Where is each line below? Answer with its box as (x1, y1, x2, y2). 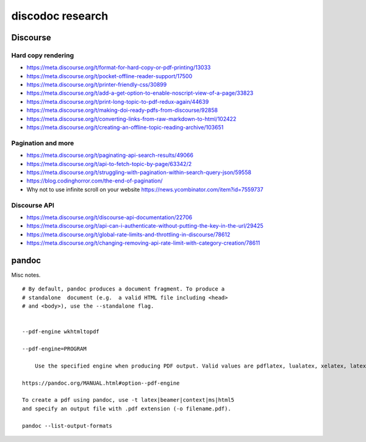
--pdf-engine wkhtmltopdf (22, 328, 100, 335)
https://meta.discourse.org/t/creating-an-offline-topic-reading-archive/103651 (26, 124, 224, 131)
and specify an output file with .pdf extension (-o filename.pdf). (22, 405, 231, 412)
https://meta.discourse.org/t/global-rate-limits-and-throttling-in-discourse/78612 (26, 231, 231, 238)
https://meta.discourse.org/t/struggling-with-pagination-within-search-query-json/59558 (26, 168, 251, 176)
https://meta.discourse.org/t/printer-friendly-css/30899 (26, 81, 167, 89)
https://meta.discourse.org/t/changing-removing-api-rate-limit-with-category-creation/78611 (26, 239, 260, 247)
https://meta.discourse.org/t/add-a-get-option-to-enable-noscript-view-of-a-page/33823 (26, 89, 254, 97)
